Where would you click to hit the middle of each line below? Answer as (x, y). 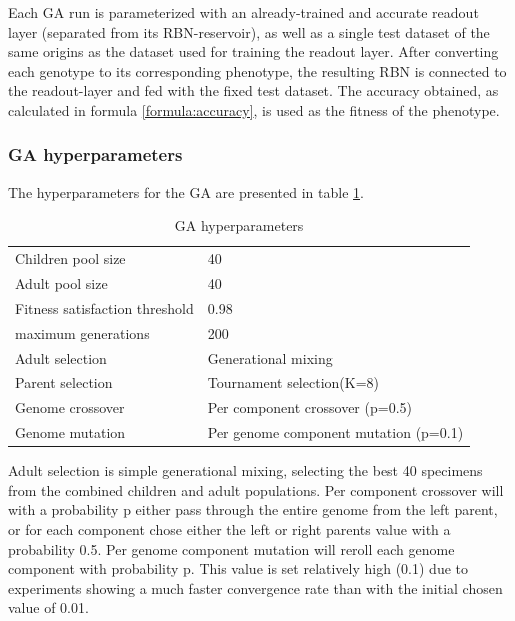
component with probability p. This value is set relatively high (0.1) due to (238, 568)
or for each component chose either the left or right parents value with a (229, 529)
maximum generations (82, 332)
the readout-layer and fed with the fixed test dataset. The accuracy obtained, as (253, 90)
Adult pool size (61, 283)
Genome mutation (70, 432)
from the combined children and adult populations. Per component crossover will (256, 489)
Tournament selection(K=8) (293, 382)
